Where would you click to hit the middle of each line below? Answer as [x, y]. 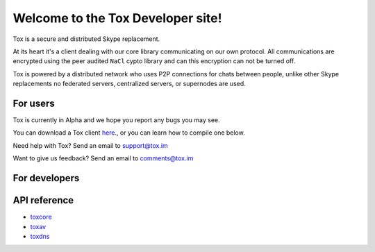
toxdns [40, 236]
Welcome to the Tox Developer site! [117, 18]
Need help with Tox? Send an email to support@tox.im [90, 145]
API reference [43, 200]
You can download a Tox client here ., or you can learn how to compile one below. [129, 133]
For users [34, 103]
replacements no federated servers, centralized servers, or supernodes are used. [129, 84]
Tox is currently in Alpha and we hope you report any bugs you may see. [116, 120]
